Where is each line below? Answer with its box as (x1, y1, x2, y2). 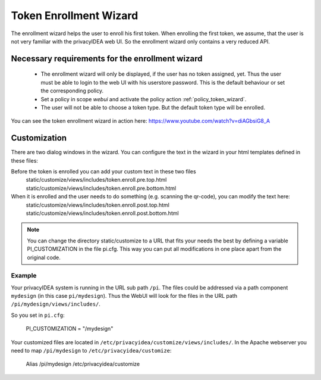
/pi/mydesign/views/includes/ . (11, 301, 101, 308)
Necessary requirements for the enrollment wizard (11, 54, 203, 64)
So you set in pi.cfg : (11, 312, 65, 319)
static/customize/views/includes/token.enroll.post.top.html (26, 201, 169, 208)
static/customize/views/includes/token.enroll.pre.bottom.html (26, 185, 177, 192)
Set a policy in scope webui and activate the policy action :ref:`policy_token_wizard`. (40, 95, 247, 102)
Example (11, 272, 37, 280)
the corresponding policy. (40, 87, 104, 95)
